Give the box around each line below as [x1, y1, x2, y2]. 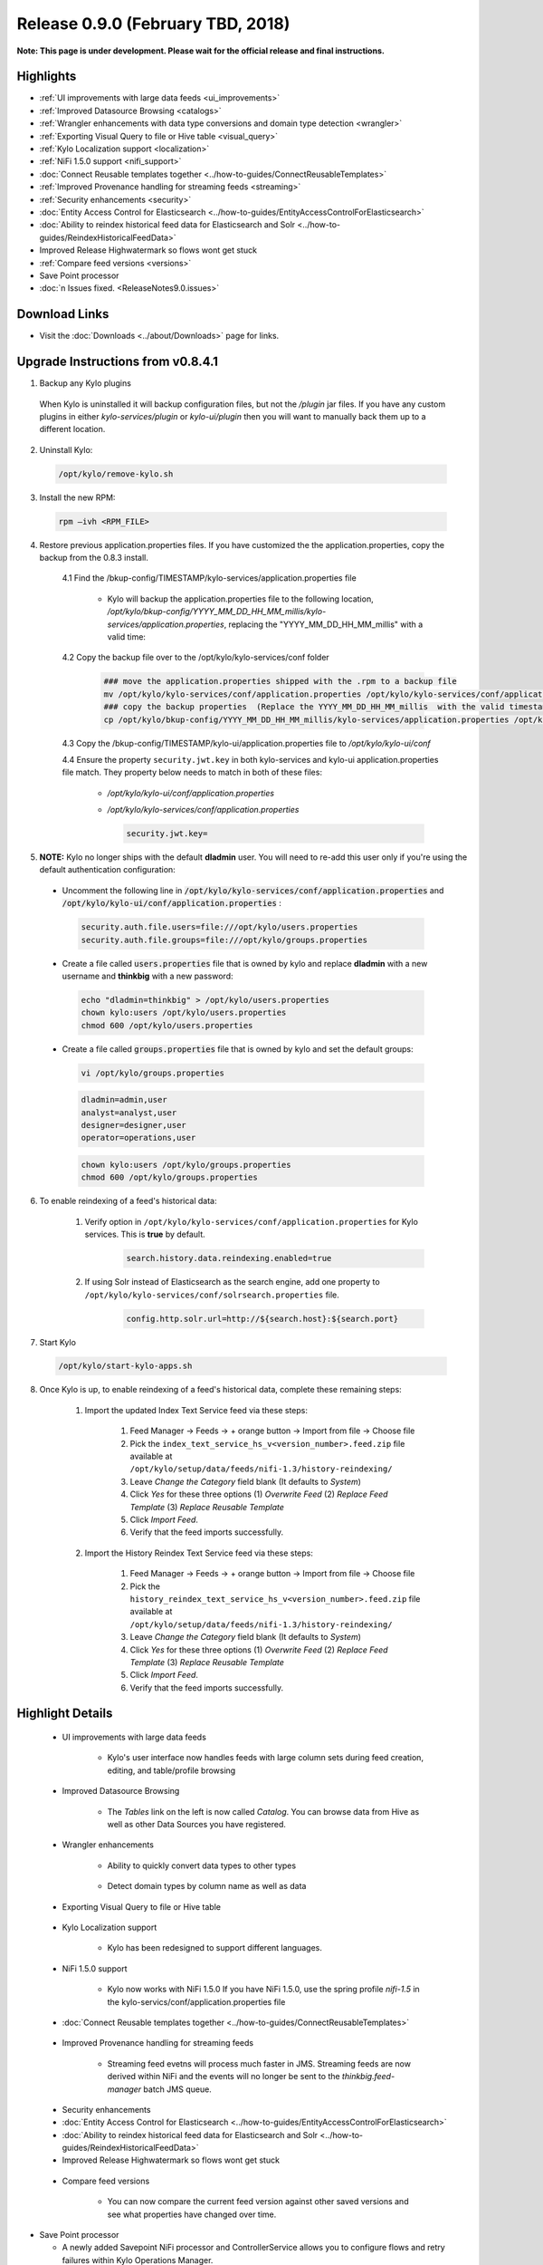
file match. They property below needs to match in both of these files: [62, 766, 323, 778]
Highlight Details [16, 1706, 113, 1721]
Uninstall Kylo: [39, 444, 93, 455]
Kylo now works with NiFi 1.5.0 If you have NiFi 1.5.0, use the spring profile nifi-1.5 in [107, 1984, 420, 1995]
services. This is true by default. [84, 1229, 205, 1240]
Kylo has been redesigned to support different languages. [107, 1942, 323, 1953]
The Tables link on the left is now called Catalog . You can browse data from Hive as [107, 1806, 420, 1817]
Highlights [16, 69, 77, 84]
